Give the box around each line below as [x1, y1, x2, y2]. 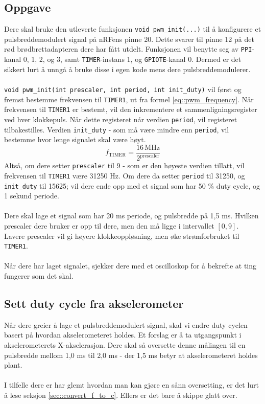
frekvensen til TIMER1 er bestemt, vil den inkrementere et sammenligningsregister [4, 104, 257, 115]
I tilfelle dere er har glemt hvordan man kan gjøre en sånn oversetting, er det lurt [4, 379, 259, 390]
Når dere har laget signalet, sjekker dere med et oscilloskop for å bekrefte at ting [4, 260, 257, 271]
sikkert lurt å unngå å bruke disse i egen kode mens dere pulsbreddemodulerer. [4, 63, 251, 74]
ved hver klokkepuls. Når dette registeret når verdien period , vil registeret [4, 114, 237, 124]
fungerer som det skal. [4, 271, 74, 281]
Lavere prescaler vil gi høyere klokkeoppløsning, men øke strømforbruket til [4, 230, 239, 241]
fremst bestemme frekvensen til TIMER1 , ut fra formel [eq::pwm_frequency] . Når [4, 94, 254, 104]
